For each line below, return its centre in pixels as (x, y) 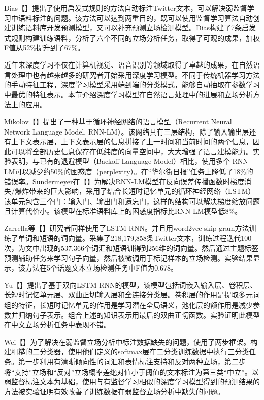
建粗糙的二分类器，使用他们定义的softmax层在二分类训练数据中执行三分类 (127, 352)
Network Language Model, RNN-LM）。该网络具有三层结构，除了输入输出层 (127, 131)
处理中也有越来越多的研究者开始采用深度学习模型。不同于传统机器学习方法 (135, 74)
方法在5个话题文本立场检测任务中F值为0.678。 (102, 268)
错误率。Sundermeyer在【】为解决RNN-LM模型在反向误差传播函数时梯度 (124, 181)
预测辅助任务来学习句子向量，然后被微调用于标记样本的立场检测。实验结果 (128, 258)
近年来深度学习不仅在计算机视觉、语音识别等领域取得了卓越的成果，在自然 (128, 64)
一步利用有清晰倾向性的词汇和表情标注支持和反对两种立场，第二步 (135, 361)
